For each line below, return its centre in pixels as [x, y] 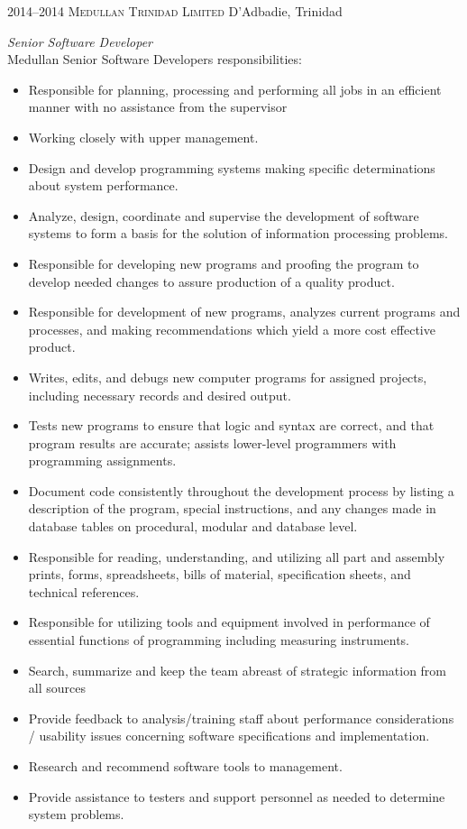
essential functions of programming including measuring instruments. [219, 640]
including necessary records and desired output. [160, 395]
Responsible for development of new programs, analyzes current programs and [244, 312]
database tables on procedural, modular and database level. [193, 526]
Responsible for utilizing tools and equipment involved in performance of [229, 622]
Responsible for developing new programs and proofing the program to [224, 263]
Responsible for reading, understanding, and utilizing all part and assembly [237, 556]
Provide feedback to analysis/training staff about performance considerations [241, 718]
